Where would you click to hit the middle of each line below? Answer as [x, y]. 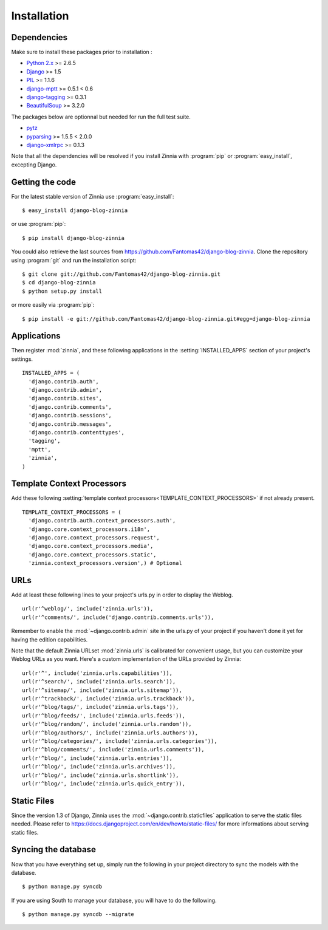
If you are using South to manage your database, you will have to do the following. [114, 900]
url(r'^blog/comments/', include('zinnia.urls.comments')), [113, 750]
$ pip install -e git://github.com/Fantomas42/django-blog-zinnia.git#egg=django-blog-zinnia [166, 319]
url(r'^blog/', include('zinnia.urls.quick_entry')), [104, 783]
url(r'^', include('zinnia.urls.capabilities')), [97, 673]
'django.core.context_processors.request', [94, 538]
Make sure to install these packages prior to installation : [82, 52]
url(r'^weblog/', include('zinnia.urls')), [88, 609]
